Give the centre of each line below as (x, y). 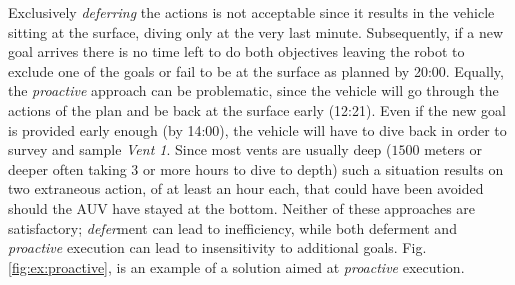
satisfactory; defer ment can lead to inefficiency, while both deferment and (232, 227)
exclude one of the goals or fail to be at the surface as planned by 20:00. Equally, (256, 70)
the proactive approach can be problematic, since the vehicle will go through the (253, 90)
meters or (453, 149)
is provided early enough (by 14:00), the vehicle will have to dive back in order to (257, 129)
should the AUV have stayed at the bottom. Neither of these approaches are (242, 207)
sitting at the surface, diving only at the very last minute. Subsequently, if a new (256, 31)
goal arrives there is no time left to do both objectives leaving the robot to (236, 51)
